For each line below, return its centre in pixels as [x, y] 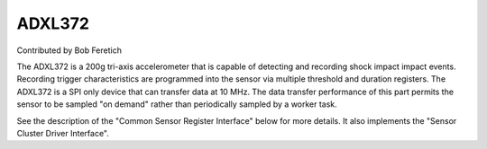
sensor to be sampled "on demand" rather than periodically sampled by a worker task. [177, 104]
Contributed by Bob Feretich [69, 50]
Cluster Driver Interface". [63, 133]
